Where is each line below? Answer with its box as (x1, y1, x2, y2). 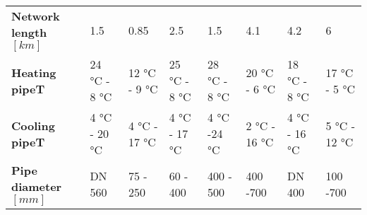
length (11, 24, 47, 40)
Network (11, 8, 60, 24)
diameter (11, 178, 62, 194)
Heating (11, 64, 56, 81)
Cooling (11, 117, 55, 134)
